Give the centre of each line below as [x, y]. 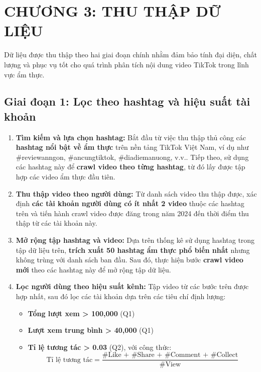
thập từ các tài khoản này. [56, 223]
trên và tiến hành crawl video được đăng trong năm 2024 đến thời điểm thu [132, 213]
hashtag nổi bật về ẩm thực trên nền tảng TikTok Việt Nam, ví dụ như [132, 147]
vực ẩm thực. [24, 74]
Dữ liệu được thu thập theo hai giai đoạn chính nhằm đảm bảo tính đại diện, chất [130, 55]
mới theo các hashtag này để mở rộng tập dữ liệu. [93, 269]
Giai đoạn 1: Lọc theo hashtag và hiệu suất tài [127, 101]
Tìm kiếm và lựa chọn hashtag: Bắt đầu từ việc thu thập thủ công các [131, 137]
